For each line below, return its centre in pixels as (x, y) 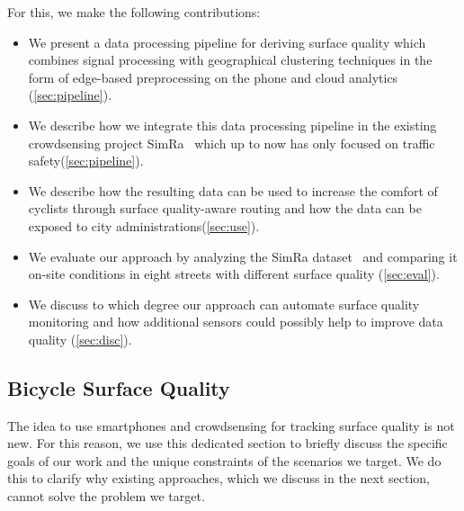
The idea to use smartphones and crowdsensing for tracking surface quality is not (231, 425)
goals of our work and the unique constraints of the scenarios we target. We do (224, 460)
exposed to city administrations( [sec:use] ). (144, 225)
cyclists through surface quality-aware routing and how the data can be (225, 208)
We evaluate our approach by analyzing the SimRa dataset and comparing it (243, 256)
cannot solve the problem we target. (106, 496)
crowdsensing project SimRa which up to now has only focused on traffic (232, 143)
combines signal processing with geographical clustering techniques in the (230, 60)
